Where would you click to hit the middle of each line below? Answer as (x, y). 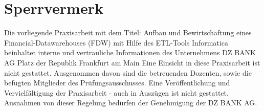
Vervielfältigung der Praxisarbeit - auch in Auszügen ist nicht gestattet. (116, 92)
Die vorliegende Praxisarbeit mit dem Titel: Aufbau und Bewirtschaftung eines (128, 32)
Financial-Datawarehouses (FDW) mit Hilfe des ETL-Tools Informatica (116, 42)
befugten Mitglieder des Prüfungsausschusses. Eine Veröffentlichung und (117, 83)
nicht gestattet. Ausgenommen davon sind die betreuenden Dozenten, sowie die (128, 72)
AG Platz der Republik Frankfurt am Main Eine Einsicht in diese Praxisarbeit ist (132, 62)
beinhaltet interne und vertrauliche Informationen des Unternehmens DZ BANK (130, 52)
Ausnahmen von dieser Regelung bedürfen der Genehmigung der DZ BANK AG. (131, 103)
